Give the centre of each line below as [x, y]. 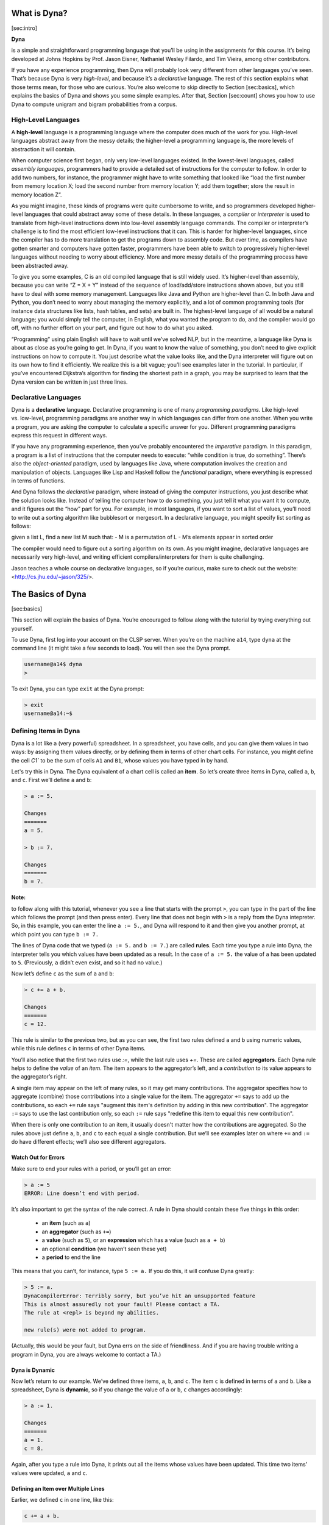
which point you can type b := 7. [55, 934]
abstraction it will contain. [44, 149]
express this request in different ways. [59, 436]
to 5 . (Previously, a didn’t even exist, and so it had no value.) [87, 963]
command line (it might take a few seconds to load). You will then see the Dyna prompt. [121, 648]
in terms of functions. [38, 480]
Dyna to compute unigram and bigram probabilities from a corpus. [94, 104]
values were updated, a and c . [49, 1473]
